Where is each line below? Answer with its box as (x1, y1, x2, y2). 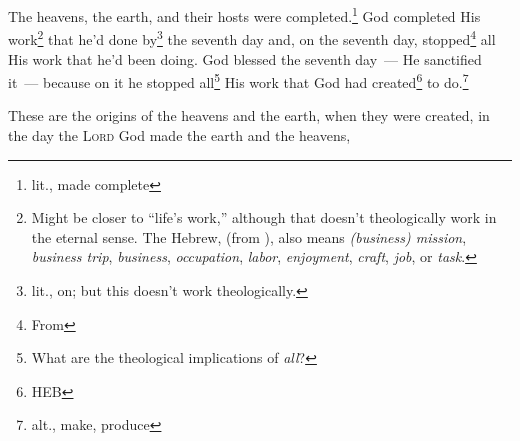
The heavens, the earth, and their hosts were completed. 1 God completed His (8, 3, 481, 26)
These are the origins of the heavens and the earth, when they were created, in (8, 105, 490, 126)
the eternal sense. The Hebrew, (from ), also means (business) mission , (31, 226, 467, 247)
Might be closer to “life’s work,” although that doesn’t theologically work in (31, 207, 497, 228)
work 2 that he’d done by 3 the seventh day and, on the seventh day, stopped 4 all (8, 26, 496, 49)
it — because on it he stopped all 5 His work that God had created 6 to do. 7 (8, 69, 469, 92)
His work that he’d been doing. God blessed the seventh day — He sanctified (8, 48, 482, 69)
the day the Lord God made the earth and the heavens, (8, 124, 351, 145)
